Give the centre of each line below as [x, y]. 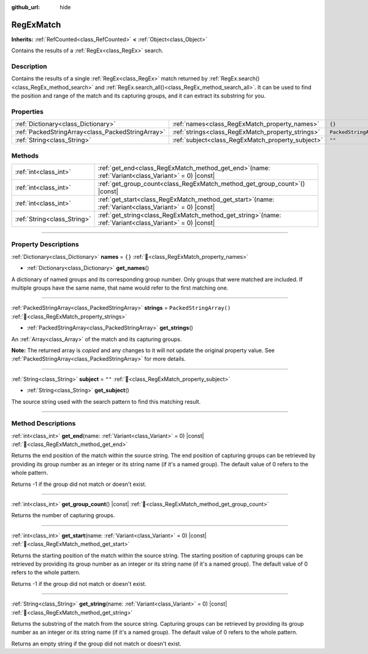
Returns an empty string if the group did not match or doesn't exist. [96, 644]
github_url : [25, 7]
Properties [28, 112]
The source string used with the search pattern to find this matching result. [106, 401]
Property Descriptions [45, 244]
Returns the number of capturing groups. [63, 515]
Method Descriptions [44, 423]
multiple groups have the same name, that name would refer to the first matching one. [120, 288]
